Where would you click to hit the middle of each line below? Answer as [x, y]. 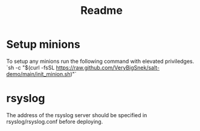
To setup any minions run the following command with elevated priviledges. [100, 61]
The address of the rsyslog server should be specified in [77, 115]
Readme [102, 11]
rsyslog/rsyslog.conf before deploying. [55, 121]
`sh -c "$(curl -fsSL [31, 68]
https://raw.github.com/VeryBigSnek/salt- [108, 68]
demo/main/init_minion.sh [38, 74]
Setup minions [43, 44]
